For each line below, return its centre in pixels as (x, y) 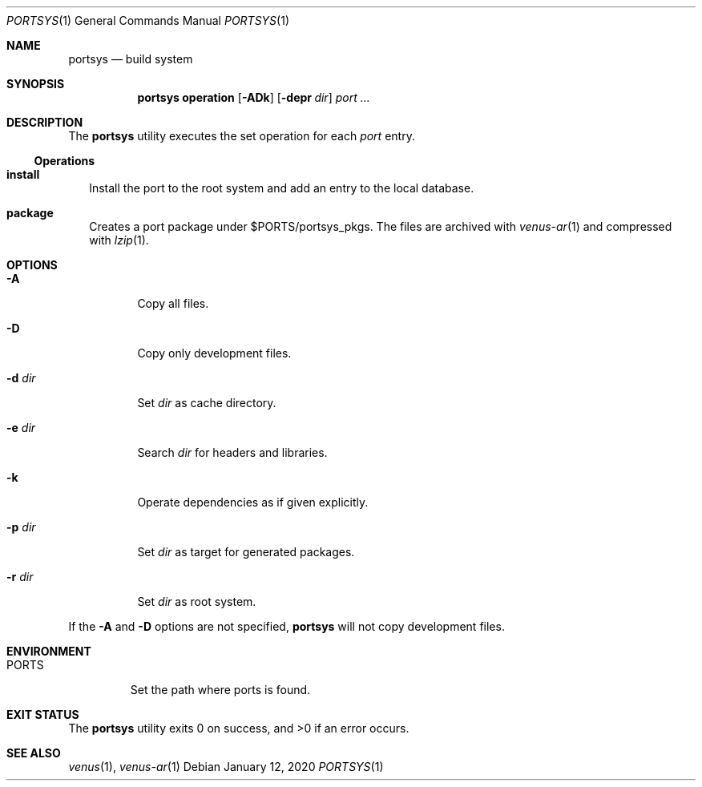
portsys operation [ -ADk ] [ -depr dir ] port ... (254, 97)
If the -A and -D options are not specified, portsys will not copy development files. (286, 626)
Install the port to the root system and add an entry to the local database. (282, 188)
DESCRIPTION (45, 122)
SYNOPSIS (36, 84)
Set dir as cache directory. (207, 403)
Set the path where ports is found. (220, 690)
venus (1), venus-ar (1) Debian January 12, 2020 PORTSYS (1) (226, 767)
